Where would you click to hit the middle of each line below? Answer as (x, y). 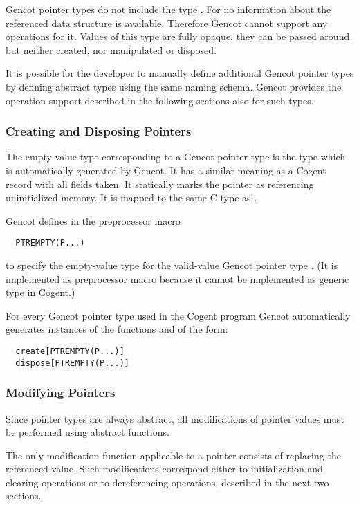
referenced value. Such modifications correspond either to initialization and (164, 469)
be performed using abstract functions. (88, 432)
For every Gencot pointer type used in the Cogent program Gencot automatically (178, 315)
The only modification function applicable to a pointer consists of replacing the (173, 455)
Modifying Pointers (61, 393)
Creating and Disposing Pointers (99, 131)
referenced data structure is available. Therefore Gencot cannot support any (167, 22)
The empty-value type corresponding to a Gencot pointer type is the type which (176, 157)
